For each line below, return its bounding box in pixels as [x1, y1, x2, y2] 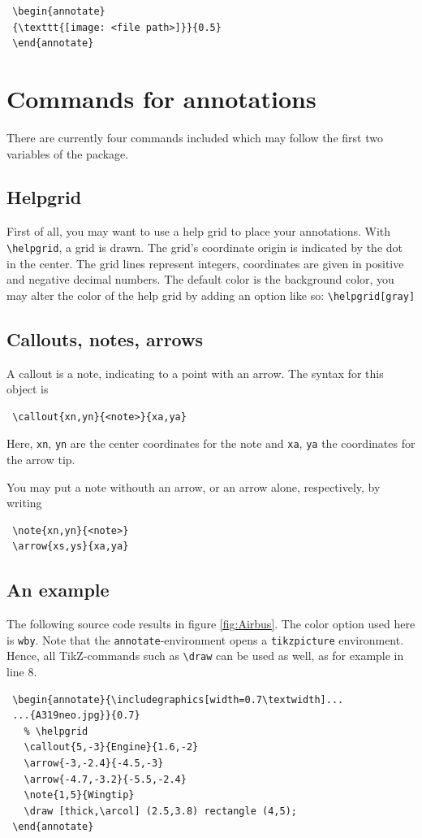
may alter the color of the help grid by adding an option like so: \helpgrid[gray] [6, 286, 416, 303]
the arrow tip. [6, 451, 75, 468]
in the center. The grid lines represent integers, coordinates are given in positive [6, 254, 404, 271]
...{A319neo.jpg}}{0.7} [12, 710, 140, 722]
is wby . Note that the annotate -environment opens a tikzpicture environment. [6, 631, 404, 648]
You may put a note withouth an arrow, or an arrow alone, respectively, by [6, 478, 381, 495]
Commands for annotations [6, 81, 316, 115]
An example [6, 577, 110, 602]
